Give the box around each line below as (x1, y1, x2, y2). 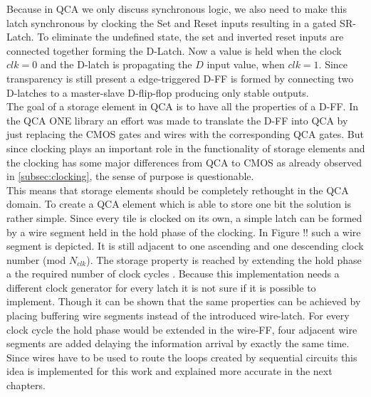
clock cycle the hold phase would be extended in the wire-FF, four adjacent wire (6, 322, 357, 337)
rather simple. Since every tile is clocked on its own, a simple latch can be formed (6, 210, 362, 225)
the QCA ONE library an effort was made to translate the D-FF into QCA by (6, 112, 348, 127)
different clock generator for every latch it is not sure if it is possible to (6, 280, 316, 295)
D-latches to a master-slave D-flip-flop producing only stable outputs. (6, 85, 309, 100)
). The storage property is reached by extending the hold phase (86, 252, 362, 267)
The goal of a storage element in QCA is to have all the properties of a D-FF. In (6, 99, 358, 114)
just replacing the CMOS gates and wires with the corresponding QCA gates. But (6, 127, 365, 142)
